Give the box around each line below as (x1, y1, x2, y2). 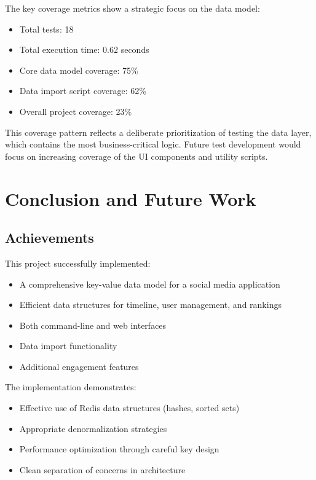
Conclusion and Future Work (5, 186, 256, 211)
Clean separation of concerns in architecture (19, 463, 186, 476)
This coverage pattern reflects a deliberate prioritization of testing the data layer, (5, 125, 312, 138)
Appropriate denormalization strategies (19, 422, 167, 435)
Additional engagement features (19, 360, 139, 372)
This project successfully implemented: (5, 256, 151, 269)
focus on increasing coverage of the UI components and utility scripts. (5, 149, 268, 162)
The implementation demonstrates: (5, 380, 136, 393)
